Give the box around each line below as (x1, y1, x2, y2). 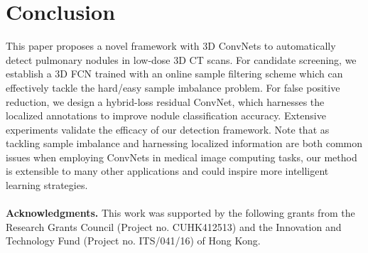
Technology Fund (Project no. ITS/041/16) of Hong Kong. (6, 233, 261, 248)
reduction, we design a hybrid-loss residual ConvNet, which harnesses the (6, 94, 325, 109)
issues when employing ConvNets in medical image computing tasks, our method (6, 149, 357, 164)
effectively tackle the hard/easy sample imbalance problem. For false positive (6, 80, 340, 95)
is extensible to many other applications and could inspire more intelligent (6, 163, 329, 178)
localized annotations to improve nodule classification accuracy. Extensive (6, 108, 326, 123)
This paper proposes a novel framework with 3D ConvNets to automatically (6, 38, 336, 53)
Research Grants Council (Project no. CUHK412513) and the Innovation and (6, 219, 342, 234)
